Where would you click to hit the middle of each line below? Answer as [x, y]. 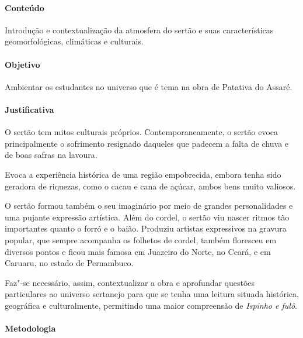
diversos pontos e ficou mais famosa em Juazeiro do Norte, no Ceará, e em [138, 251]
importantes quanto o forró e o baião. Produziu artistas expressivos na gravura [146, 228]
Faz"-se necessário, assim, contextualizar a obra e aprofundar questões [130, 282]
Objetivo [22, 64]
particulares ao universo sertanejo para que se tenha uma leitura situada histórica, [152, 294]
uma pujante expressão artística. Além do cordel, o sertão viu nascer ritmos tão [147, 217]
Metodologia [30, 328]
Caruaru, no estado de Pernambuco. [69, 263]
